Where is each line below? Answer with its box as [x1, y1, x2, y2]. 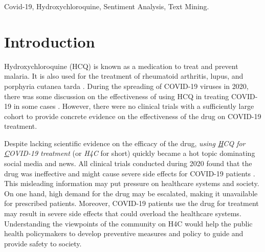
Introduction [4, 31, 95, 52]
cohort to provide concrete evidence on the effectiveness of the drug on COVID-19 [4, 110, 261, 121]
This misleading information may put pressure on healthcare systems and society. [4, 178, 259, 189]
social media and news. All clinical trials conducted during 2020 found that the [4, 158, 252, 169]
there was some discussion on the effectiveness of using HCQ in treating [4, 90, 229, 101]
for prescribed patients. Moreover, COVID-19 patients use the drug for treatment [4, 198, 259, 209]
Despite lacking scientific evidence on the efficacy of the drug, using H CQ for [4, 138, 246, 148]
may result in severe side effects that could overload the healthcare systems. [4, 208, 241, 219]
